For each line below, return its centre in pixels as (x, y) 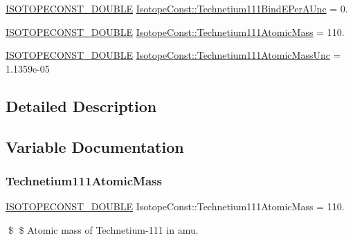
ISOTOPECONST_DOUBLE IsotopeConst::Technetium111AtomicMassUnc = (173, 55)
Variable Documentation (95, 146)
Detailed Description (81, 105)
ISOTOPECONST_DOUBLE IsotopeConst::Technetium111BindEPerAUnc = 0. (177, 8)
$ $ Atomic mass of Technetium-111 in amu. (103, 229)
